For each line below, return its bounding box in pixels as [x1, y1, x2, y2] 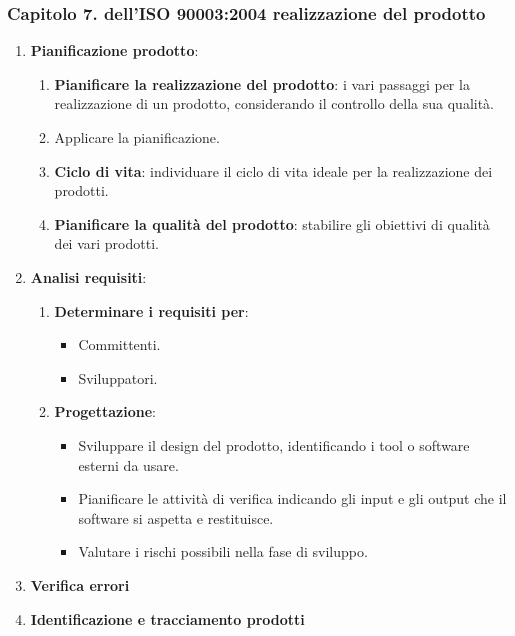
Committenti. [78, 334, 161, 355]
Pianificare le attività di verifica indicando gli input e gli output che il [78, 488, 507, 509]
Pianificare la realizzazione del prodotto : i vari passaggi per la [54, 73, 470, 94]
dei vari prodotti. [54, 233, 159, 254]
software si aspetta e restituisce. [78, 507, 274, 528]
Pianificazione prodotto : [30, 40, 199, 61]
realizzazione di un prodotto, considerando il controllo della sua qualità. [54, 93, 495, 114]
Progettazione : [54, 401, 156, 422]
